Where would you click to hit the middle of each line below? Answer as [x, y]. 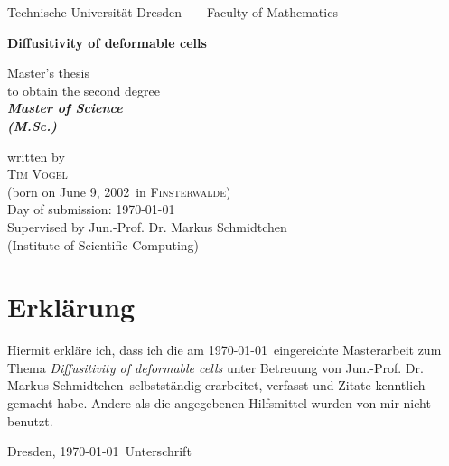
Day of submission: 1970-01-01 [91, 209]
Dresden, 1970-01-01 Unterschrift [99, 451]
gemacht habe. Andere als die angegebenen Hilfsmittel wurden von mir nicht [219, 403]
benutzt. [30, 420]
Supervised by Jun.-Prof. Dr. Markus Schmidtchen [147, 226]
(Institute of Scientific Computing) [103, 244]
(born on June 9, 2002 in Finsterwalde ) [119, 191]
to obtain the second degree [84, 90]
